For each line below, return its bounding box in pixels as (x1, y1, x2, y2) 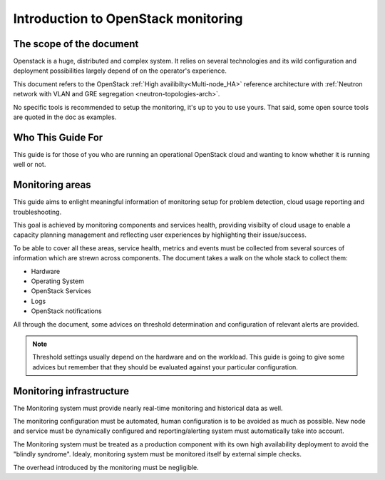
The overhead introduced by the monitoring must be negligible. (13, 463, 199, 471)
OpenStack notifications (31, 307, 103, 315)
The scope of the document (13, 38, 139, 50)
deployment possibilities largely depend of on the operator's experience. (13, 66, 227, 75)
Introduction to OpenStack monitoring (13, 11, 243, 26)
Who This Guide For (13, 131, 103, 143)
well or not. (13, 160, 46, 169)
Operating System (31, 277, 85, 285)
